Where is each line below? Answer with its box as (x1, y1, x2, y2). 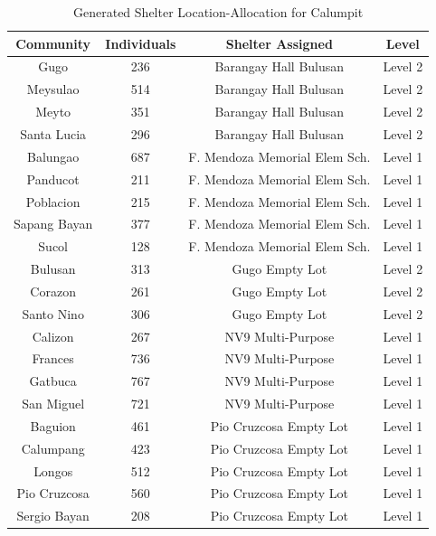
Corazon (30, 281, 76, 300)
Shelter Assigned (225, 33, 333, 52)
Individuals (105, 33, 176, 52)
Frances (32, 349, 74, 368)
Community (15, 33, 91, 52)
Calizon (32, 326, 74, 345)
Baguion (30, 416, 76, 435)
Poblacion (25, 192, 81, 211)
